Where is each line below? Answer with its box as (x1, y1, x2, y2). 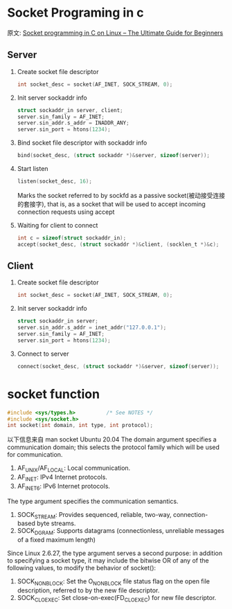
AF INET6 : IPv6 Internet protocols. (17, 482, 111, 492)
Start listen (17, 165, 48, 172)
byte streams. (37, 519, 76, 527)
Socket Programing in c (7, 5, 144, 21)
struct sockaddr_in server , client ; (17, 107, 123, 113)
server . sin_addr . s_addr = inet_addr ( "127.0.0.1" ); (17, 324, 167, 331)
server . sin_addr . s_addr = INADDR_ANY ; (17, 120, 130, 127)
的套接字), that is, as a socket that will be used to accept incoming (17, 199, 206, 208)
